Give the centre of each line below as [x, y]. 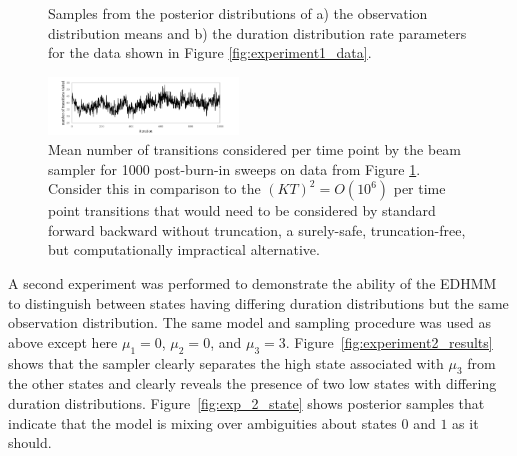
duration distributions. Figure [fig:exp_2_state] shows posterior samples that [246, 403]
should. [30, 442]
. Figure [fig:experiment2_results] [389, 341]
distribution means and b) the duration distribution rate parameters [257, 32]
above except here [63, 341]
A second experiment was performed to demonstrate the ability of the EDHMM [252, 283]
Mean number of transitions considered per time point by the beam [255, 149]
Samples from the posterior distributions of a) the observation [238, 13]
